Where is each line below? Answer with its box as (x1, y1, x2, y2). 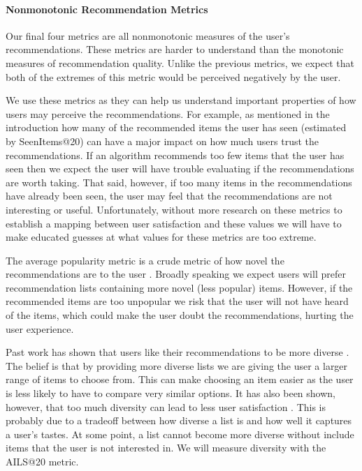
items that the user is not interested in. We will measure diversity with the (6, 440, 326, 455)
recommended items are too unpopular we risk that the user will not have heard (6, 294, 349, 308)
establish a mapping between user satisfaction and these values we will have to (6, 216, 342, 230)
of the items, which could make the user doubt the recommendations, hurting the (6, 308, 354, 322)
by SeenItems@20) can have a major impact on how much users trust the (6, 133, 319, 148)
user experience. (6, 321, 74, 336)
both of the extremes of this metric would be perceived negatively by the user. (6, 69, 341, 84)
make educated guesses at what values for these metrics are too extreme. (6, 230, 317, 244)
